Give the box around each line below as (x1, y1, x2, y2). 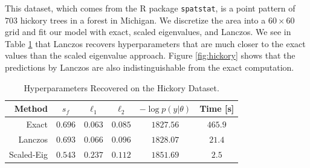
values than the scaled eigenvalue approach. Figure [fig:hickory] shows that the (5, 49, 295, 62)
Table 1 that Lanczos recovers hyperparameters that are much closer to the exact (5, 37, 306, 50)
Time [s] (199, 102, 234, 115)
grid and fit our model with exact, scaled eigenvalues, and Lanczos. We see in (5, 25, 291, 38)
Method (14, 102, 48, 115)
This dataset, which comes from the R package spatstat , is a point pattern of (5, 2, 295, 14)
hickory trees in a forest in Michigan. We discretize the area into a (20, 13, 266, 26)
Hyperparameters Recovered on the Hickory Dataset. (24, 81, 219, 94)
